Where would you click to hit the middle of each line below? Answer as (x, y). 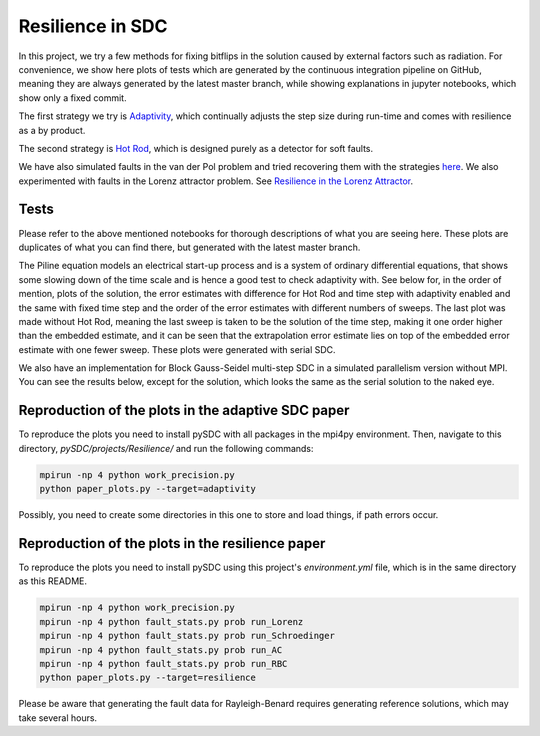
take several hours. (58, 717)
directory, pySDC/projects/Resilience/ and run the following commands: (166, 448)
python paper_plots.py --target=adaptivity (148, 489)
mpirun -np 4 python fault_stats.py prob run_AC (161, 649)
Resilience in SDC (93, 26)
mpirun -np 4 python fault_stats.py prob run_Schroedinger (187, 636)
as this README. (53, 581)
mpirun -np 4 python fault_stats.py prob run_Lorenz (171, 621)
